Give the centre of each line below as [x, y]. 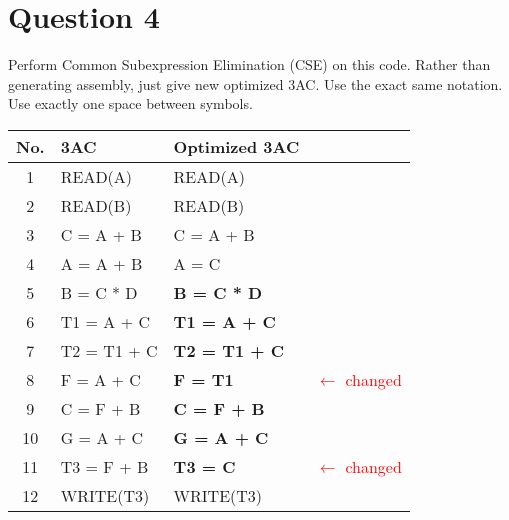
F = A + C [100, 379]
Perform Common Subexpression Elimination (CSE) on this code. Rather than [249, 64]
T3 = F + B [104, 466]
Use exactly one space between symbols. [130, 103]
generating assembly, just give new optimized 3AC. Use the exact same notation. [255, 83]
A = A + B [101, 263]
